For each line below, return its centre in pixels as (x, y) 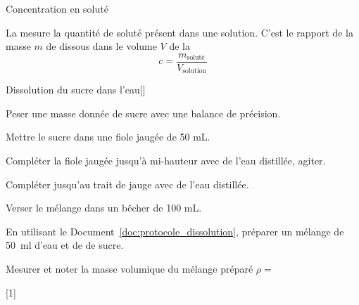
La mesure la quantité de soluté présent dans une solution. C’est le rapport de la (179, 32)
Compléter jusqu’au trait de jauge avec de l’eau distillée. (127, 184)
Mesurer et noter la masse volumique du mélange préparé (130, 269)
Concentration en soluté (57, 8)
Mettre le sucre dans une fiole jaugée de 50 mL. (108, 137)
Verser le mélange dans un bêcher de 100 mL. (104, 208)
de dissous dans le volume (101, 46)
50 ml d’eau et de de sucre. (65, 245)
